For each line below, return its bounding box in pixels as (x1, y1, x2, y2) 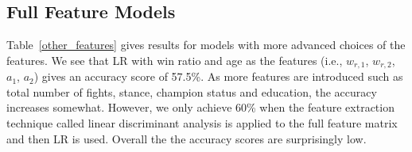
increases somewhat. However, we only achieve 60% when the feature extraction (6, 99, 395, 116)
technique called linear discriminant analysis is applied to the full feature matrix (6, 115, 398, 131)
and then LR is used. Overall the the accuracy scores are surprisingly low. (6, 130, 367, 146)
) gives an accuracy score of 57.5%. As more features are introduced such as (33, 68, 403, 85)
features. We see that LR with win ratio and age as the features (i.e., (6, 51, 343, 68)
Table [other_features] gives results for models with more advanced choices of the (6, 36, 406, 53)
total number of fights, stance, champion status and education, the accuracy (6, 83, 377, 100)
